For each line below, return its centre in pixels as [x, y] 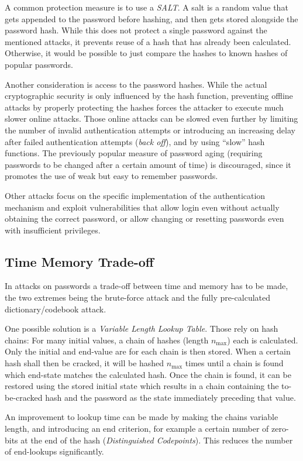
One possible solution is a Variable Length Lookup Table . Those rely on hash [142, 328]
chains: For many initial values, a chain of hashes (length [107, 340]
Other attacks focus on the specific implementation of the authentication [135, 195]
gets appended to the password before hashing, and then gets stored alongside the [151, 18]
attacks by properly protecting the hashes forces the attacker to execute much [144, 107]
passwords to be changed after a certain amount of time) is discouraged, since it [148, 164]
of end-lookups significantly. [54, 451]
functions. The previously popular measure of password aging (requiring [134, 153]
